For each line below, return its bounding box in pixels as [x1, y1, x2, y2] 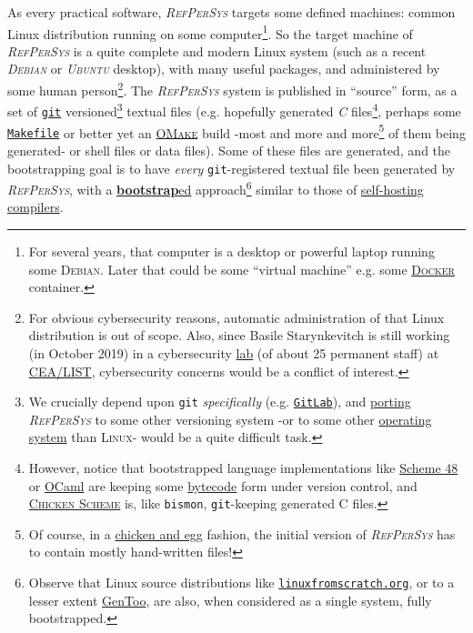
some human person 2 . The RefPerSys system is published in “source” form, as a [7, 78, 458, 99]
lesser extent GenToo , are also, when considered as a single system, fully [28, 590, 432, 609]
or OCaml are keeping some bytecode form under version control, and [28, 476, 418, 495]
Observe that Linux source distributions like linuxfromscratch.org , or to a [28, 573, 455, 592]
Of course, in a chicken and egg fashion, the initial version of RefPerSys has [28, 524, 456, 543]
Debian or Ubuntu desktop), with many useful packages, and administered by [7, 59, 440, 78]
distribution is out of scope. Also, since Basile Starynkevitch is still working [28, 326, 450, 345]
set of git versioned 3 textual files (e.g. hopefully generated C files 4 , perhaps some [7, 99, 461, 120]
